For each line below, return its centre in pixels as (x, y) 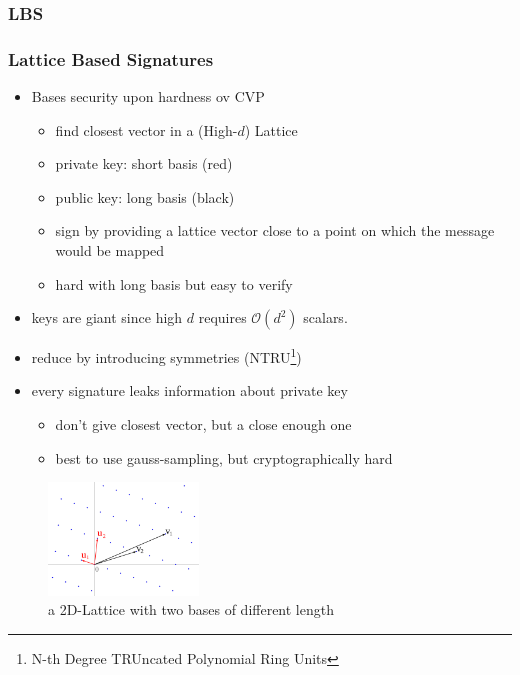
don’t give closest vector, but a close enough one (203, 424)
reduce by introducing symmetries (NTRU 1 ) (166, 355)
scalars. (325, 317)
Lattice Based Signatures (111, 58)
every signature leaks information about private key (189, 390)
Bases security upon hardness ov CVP (148, 96)
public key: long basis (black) (145, 196)
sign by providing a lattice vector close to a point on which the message (275, 230)
